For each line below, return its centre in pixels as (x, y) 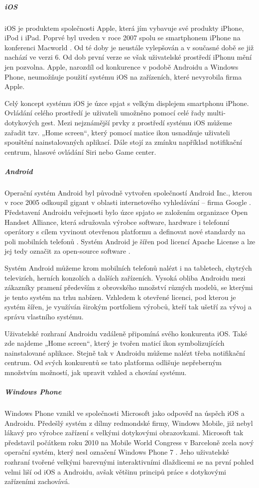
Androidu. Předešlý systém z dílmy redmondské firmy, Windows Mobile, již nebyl (129, 423)
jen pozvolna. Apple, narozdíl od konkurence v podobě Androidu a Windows (122, 66)
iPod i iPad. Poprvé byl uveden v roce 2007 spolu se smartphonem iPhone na (123, 38)
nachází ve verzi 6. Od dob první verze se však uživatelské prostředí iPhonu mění (128, 57)
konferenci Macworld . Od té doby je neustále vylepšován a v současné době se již (129, 47)
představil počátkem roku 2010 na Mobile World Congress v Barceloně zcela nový (129, 442)
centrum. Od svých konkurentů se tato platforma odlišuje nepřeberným (113, 362)
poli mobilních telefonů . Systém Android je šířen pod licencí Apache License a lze (130, 241)
